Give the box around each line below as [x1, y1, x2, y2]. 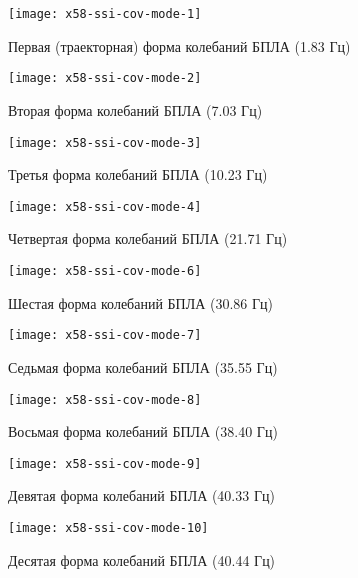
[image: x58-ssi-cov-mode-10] [8, 521, 209, 535]
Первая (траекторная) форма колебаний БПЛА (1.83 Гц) [8, 35, 351, 56]
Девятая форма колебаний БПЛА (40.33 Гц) [8, 485, 275, 506]
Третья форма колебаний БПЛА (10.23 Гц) [8, 164, 268, 185]
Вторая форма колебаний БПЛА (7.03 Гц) [8, 99, 263, 120]
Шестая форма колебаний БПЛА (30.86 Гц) [8, 292, 274, 313]
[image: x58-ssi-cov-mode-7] [8, 328, 202, 343]
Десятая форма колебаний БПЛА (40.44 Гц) [8, 549, 276, 570]
